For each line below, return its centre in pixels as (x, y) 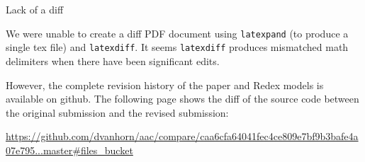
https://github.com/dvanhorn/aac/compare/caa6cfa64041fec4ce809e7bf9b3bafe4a (182, 136)
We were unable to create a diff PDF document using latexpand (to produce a (177, 33)
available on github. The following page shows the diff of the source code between (182, 99)
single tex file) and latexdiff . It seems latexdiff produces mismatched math (177, 47)
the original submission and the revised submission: (117, 112)
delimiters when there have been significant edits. (113, 60)
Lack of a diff (35, 9)
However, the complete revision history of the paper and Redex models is (165, 85)
